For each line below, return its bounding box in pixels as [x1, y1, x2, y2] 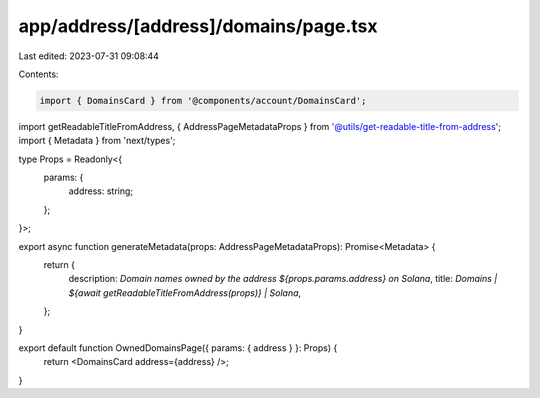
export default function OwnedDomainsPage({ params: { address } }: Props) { [18, 341, 338, 354]
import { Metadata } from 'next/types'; [18, 135, 176, 147]
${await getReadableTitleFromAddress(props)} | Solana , [68, 286, 302, 299]
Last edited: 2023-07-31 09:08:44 [18, 50, 160, 62]
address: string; [68, 185, 134, 197]
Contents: [18, 68, 59, 80]
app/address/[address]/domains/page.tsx [18, 15, 378, 37]
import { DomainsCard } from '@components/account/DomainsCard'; [39, 95, 367, 106]
